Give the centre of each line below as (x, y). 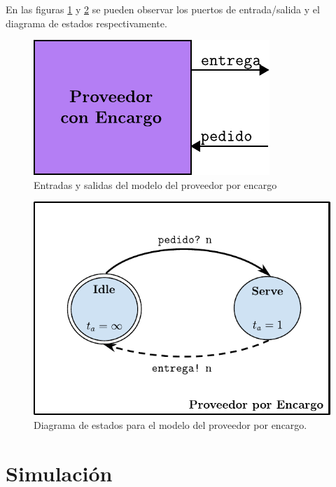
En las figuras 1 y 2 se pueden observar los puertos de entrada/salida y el (163, 9)
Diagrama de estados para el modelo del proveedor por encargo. (170, 424)
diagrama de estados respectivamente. (86, 23)
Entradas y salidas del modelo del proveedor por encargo (155, 184)
